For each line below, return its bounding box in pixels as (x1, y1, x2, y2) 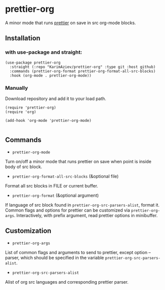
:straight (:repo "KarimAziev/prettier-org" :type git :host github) (9, 64, 156, 70)
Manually (5, 84, 28, 91)
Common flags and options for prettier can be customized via (5, 207, 130, 213)
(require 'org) (5, 109, 37, 114)
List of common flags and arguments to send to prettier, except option (5, 249, 148, 255)
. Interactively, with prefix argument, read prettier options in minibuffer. (14, 212, 158, 218)
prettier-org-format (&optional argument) (12, 192, 99, 198)
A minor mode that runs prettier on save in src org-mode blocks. (5, 20, 136, 26)
